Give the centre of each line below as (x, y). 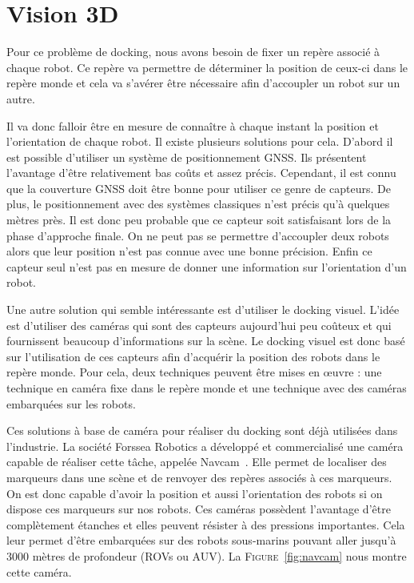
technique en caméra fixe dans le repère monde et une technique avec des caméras (207, 388)
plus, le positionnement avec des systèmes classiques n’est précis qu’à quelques (198, 204)
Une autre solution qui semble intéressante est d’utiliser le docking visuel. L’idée (203, 310)
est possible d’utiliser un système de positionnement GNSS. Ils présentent (187, 157)
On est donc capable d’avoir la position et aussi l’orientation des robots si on (195, 493)
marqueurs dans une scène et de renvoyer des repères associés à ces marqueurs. (199, 477)
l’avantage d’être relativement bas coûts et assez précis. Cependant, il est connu (201, 173)
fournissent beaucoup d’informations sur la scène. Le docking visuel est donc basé (206, 341)
